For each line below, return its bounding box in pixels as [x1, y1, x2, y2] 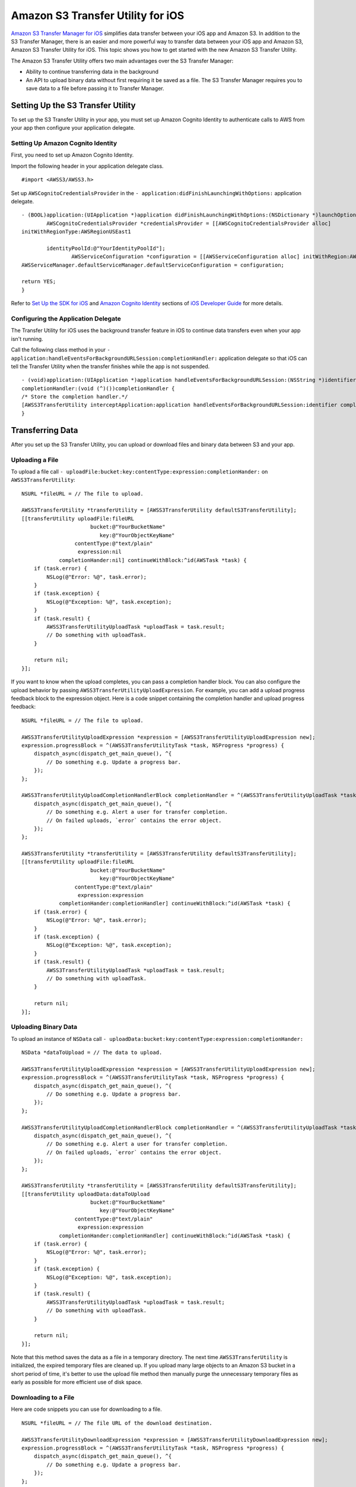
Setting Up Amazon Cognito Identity [11, 139, 117, 147]
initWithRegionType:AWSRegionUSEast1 [21, 228, 132, 235]
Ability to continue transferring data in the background [26, 68, 159, 76]
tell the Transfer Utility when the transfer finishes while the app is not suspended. [11, 363, 210, 370]
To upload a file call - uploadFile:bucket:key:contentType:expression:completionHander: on [11, 468, 268, 475]
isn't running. [11, 335, 44, 342]
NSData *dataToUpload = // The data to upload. [21, 1049, 163, 1056]
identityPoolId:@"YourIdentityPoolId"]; [46, 244, 166, 252]
